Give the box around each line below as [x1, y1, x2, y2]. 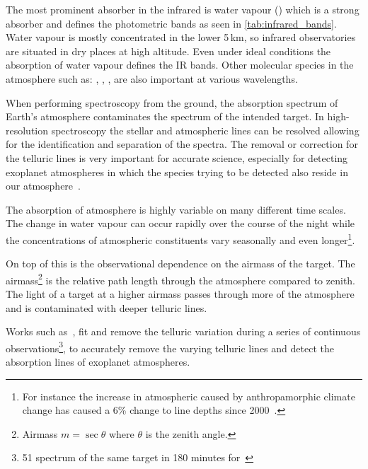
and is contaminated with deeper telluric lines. [6, 300, 207, 315]
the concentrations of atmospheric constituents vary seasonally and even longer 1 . [6, 230, 355, 247]
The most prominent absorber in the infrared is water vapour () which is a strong [6, 2, 360, 16]
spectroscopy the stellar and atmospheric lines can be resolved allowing [51, 122, 360, 137]
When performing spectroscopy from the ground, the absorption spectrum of [6, 95, 338, 110]
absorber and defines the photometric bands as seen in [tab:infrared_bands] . [6, 16, 337, 30]
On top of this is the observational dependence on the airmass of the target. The [6, 256, 355, 271]
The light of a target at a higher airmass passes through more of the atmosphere [6, 286, 355, 301]
